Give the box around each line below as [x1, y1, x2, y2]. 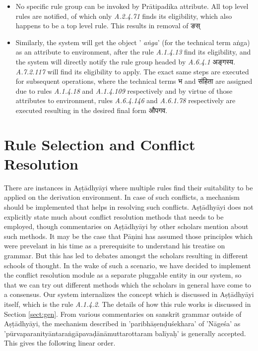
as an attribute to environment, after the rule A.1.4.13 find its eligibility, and [15, 47, 251, 57]
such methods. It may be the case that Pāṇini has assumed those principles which [4, 231, 253, 241]
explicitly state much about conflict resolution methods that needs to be [4, 211, 224, 222]
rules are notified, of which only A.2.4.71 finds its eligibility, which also [15, 10, 232, 21]
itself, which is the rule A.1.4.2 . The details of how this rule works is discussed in [4, 298, 251, 309]
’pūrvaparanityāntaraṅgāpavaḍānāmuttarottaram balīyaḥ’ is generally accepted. [4, 328, 246, 338]
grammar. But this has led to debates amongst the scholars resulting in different [4, 250, 248, 260]
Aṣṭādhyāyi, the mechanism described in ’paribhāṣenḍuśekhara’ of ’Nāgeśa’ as [4, 318, 241, 329]
